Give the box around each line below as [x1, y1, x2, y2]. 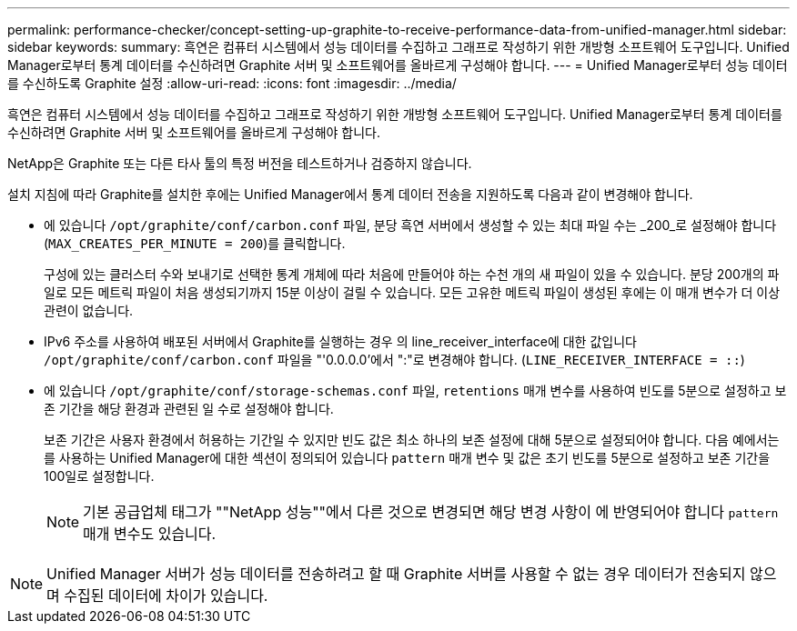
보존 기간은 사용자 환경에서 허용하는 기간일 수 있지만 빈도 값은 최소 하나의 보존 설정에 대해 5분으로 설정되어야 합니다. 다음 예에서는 [44, 432, 780, 447]
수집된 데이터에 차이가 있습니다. [64, 586, 268, 605]
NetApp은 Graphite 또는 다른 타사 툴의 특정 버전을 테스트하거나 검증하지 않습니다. [7, 155, 472, 171]
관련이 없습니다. [44, 303, 134, 318]
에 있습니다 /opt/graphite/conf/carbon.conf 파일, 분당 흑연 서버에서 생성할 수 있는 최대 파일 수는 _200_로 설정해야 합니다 [44, 217, 777, 233]
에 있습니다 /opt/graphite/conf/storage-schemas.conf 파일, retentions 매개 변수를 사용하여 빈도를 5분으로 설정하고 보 [44, 383, 787, 398]
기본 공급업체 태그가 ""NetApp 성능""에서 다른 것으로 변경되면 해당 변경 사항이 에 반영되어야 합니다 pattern [83, 503, 779, 521]
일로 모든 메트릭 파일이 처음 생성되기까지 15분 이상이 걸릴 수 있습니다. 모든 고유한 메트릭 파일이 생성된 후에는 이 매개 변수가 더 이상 [44, 285, 781, 300]
